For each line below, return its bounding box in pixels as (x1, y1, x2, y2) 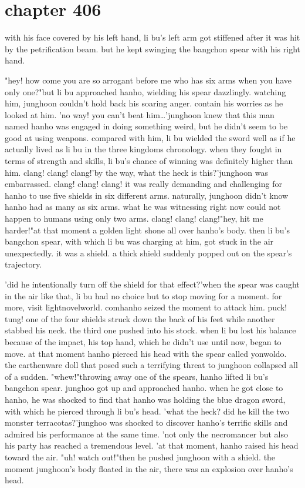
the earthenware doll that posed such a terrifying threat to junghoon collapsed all (5, 359, 298, 371)
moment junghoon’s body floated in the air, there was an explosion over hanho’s (5, 462, 293, 474)
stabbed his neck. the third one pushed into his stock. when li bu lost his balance (5, 324, 296, 336)
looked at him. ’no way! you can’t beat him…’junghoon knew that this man (5, 108, 274, 121)
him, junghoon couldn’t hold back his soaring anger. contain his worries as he (5, 97, 283, 109)
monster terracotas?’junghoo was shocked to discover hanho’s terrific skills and (5, 416, 288, 429)
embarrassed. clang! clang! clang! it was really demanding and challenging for (5, 178, 282, 190)
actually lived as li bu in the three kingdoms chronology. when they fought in (5, 143, 282, 155)
